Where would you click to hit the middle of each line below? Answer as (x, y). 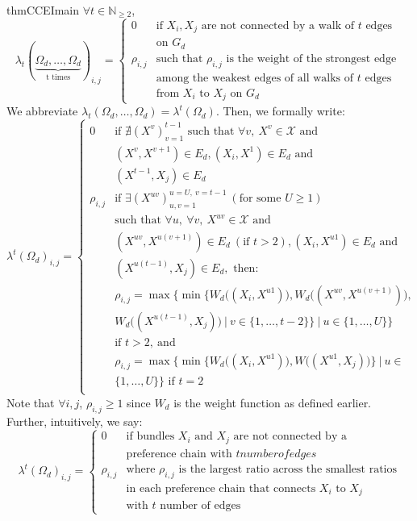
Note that (31, 402)
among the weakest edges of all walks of (255, 78)
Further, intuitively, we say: (75, 421)
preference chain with (179, 454)
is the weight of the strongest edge (311, 58)
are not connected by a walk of (278, 25)
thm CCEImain (43, 10)
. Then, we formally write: (280, 111)
